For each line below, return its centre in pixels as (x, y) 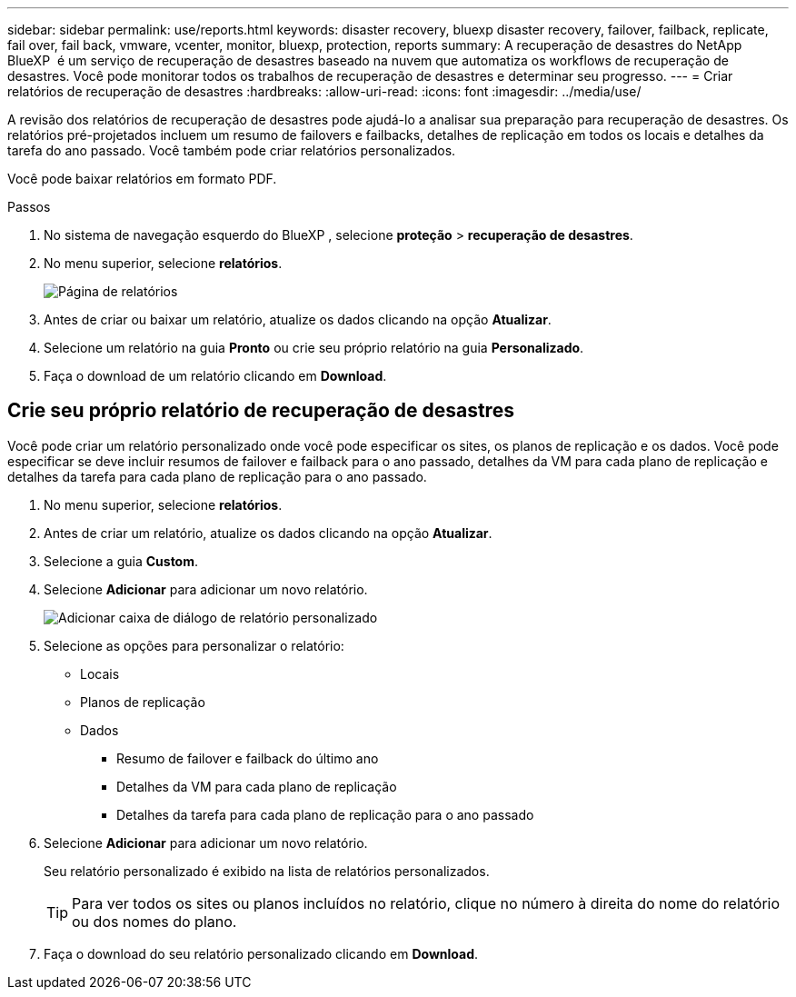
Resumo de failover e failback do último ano (248, 758)
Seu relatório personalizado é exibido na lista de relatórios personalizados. (267, 871)
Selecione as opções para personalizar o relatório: (194, 645)
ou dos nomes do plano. (154, 921)
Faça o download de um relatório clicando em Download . (215, 376)
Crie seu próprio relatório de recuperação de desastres (261, 411)
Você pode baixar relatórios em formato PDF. (142, 179)
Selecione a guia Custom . (121, 561)
